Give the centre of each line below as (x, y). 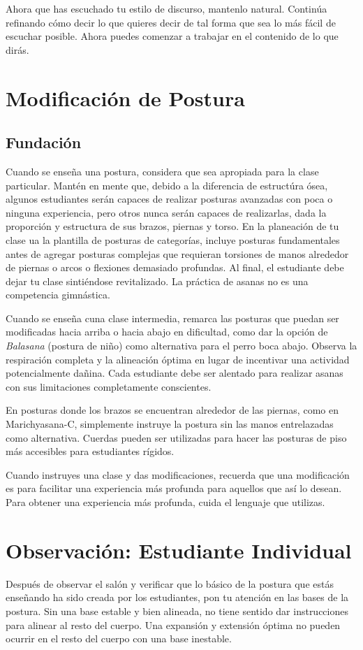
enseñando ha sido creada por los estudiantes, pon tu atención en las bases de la (177, 597)
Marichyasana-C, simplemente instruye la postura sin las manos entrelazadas (170, 424)
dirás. (17, 49)
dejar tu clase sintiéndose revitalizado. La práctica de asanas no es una (157, 281)
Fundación (44, 142)
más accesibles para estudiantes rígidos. (90, 451)
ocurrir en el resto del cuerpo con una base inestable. (119, 638)
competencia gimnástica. (58, 295)
